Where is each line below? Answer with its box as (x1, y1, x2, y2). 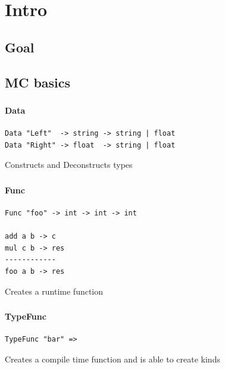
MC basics (5, 73, 71, 91)
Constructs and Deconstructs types (5, 158, 133, 171)
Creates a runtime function (5, 284, 104, 297)
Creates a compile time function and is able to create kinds (5, 352, 220, 365)
